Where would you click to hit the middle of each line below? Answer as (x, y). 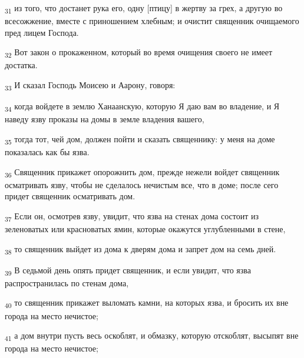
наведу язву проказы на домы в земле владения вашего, (105, 119)
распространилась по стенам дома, (67, 282)
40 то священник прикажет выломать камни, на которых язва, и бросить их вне (147, 303)
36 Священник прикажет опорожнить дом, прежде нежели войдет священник (142, 172)
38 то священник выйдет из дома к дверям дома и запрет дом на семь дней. (141, 249)
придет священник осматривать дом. (70, 196)
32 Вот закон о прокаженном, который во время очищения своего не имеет (139, 53)
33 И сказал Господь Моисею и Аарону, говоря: (90, 86)
